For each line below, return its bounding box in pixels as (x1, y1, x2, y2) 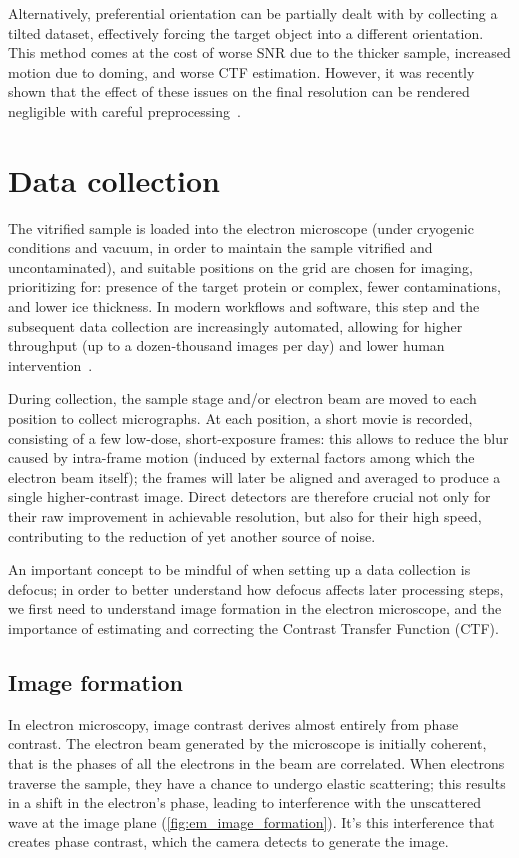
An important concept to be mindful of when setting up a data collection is (8, 559, 471, 580)
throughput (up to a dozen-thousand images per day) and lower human (8, 335, 445, 356)
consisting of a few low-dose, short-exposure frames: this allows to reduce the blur (8, 427, 509, 448)
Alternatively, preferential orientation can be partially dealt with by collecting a (8, 3, 498, 23)
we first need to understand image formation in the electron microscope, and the (8, 598, 502, 619)
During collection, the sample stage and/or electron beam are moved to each (8, 388, 477, 409)
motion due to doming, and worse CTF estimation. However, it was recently (8, 61, 475, 82)
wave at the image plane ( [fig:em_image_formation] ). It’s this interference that (8, 811, 495, 832)
